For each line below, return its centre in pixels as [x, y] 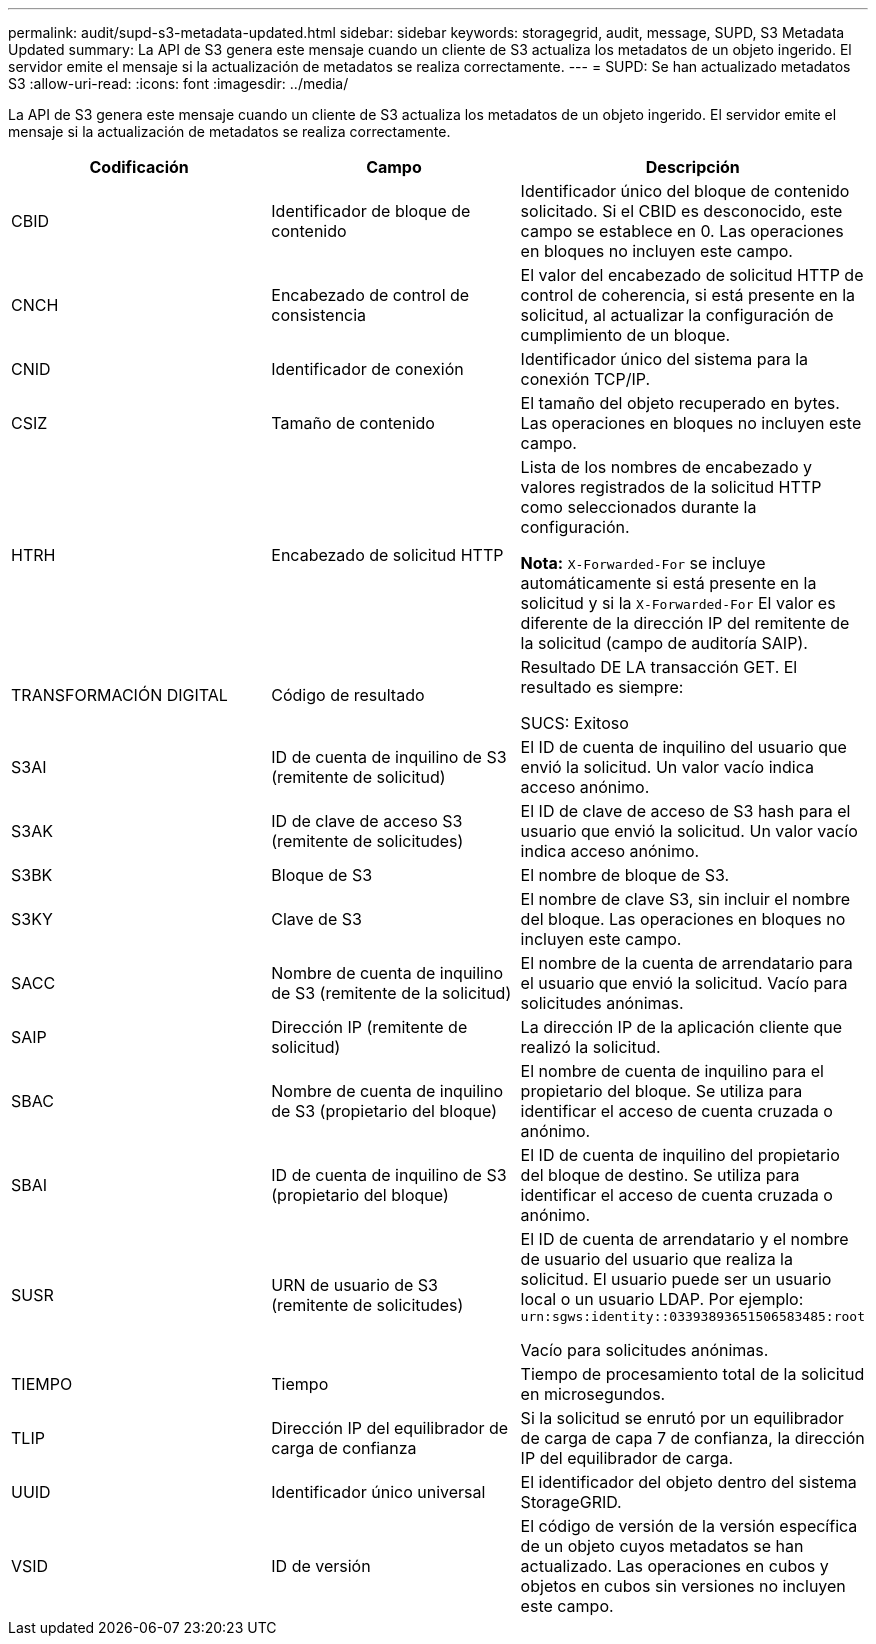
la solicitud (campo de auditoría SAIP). [664, 643]
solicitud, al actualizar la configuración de [677, 315]
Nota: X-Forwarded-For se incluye [643, 563]
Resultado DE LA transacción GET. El [659, 667]
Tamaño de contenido [353, 423]
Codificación [139, 167]
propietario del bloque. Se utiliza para [661, 1091]
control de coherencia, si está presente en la [688, 295]
